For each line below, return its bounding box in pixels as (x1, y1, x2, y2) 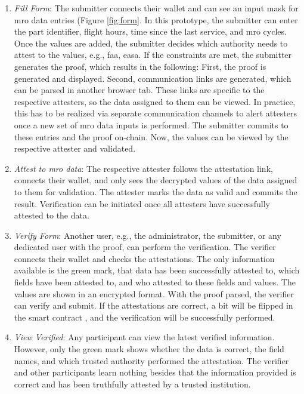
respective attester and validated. (14, 142, 136, 155)
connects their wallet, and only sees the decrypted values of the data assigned (14, 174, 297, 186)
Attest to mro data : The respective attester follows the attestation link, (14, 162, 273, 174)
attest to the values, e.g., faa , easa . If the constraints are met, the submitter (14, 48, 292, 61)
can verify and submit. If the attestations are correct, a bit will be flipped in (14, 299, 293, 312)
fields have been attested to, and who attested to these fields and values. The (14, 276, 296, 288)
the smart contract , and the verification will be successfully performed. (14, 310, 275, 323)
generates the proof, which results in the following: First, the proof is (14, 60, 266, 72)
